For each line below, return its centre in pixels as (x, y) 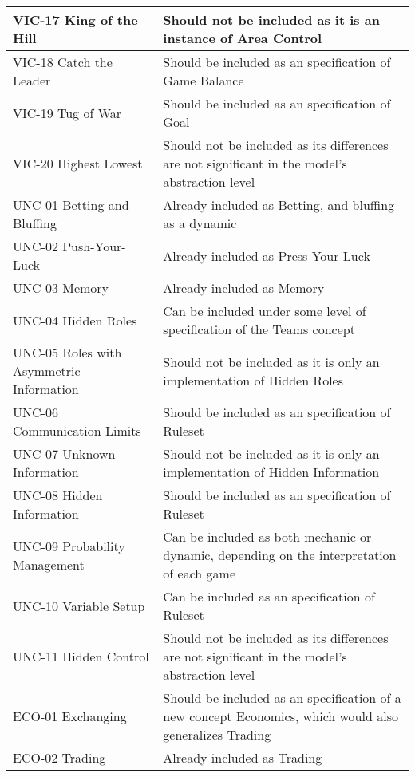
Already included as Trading (243, 757)
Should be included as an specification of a (282, 698)
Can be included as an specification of (269, 596)
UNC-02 (36, 246)
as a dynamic (200, 223)
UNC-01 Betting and (71, 205)
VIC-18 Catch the (63, 62)
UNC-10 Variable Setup (79, 605)
